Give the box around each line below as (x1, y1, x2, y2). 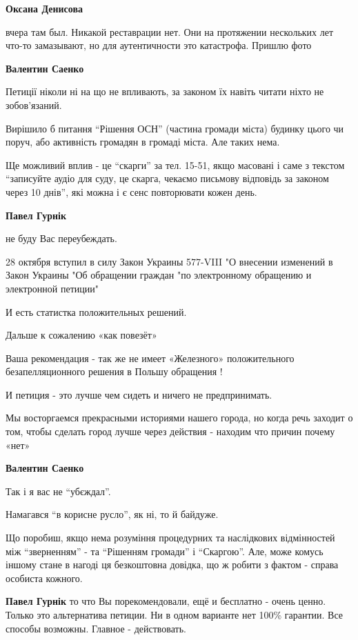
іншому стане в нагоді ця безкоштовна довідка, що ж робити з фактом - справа (6, 557, 339, 572)
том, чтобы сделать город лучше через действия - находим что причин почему (6, 424, 335, 439)
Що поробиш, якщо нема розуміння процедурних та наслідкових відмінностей (6, 530, 335, 545)
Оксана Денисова (6, 1, 83, 15)
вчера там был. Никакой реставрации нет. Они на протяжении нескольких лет (6, 24, 334, 39)
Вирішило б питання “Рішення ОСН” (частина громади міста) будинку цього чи (6, 121, 344, 135)
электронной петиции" (6, 281, 99, 295)
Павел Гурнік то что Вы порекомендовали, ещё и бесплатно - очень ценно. (6, 594, 326, 608)
